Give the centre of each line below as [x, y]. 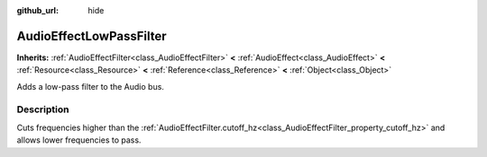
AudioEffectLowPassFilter [92, 36]
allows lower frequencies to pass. [79, 140]
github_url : [37, 10]
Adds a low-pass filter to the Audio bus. [90, 86]
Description [43, 109]
